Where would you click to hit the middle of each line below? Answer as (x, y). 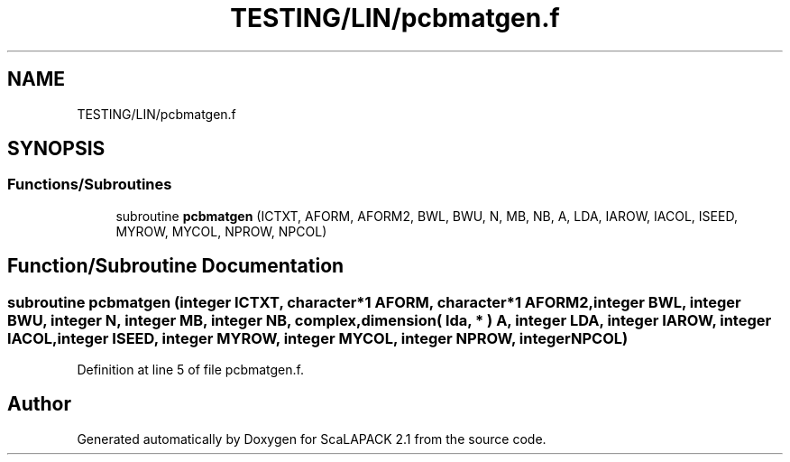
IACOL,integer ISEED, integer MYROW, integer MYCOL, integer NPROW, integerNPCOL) (318, 338)
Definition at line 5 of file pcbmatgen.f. (191, 370)
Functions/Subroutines (90, 185)
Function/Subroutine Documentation (176, 266)
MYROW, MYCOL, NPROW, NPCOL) (221, 231)
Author (39, 404)
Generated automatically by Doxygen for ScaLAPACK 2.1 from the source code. (312, 439)
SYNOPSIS (56, 149)
